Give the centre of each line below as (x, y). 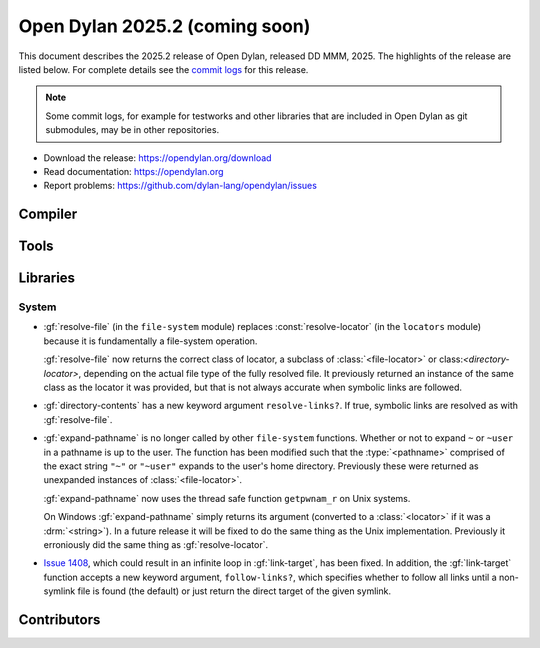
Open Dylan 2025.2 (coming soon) (164, 26)
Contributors (59, 619)
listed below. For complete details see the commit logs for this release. (163, 69)
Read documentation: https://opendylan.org (133, 171)
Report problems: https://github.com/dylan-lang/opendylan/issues (180, 186)
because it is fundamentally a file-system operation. (150, 341)
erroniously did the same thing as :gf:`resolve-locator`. (156, 544)
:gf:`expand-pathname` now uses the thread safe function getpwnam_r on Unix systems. (227, 498)
